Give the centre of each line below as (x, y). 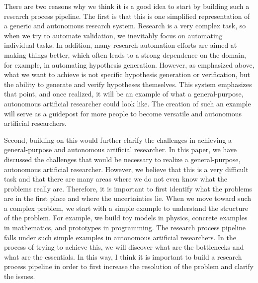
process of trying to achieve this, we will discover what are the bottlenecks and (124, 247)
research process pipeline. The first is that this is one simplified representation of (127, 16)
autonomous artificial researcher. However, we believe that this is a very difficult (126, 169)
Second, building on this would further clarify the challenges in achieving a (118, 140)
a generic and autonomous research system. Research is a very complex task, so (125, 26)
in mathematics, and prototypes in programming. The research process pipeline (125, 228)
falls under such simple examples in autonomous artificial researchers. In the (120, 237)
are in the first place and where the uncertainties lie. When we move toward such (128, 198)
